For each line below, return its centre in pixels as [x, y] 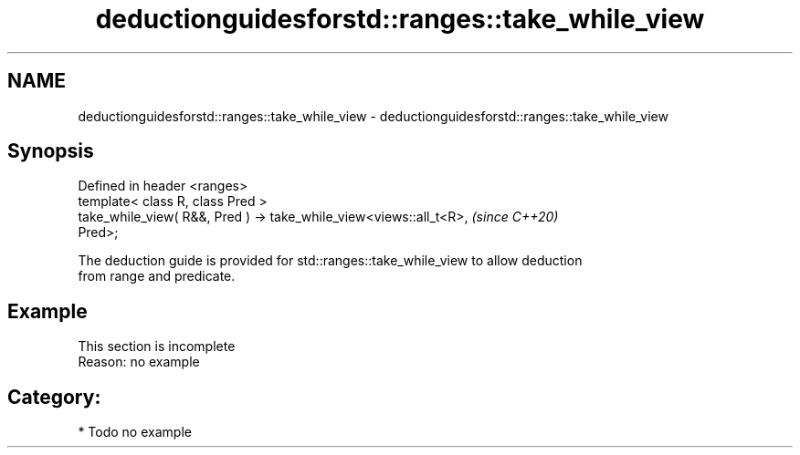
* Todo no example [135, 432]
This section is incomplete [157, 346]
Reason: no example [139, 362]
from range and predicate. [157, 276]
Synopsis [51, 151]
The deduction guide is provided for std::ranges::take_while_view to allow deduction [330, 261]
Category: [54, 397]
